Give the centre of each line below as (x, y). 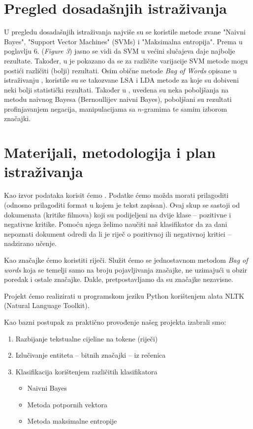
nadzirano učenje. (31, 243)
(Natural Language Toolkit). (47, 305)
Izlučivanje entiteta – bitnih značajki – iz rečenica (91, 355)
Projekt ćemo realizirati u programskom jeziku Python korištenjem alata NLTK (124, 295)
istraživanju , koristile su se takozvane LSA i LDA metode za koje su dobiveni (122, 80)
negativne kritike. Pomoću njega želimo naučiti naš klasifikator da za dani (116, 224)
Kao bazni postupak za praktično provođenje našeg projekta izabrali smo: (115, 322)
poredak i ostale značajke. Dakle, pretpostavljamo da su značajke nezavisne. (119, 279)
